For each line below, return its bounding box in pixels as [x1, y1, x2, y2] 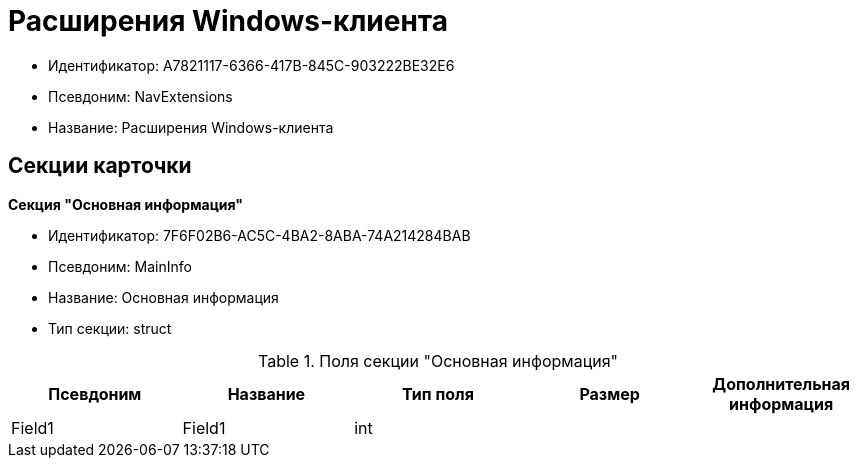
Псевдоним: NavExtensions [48, 87, 233, 105]
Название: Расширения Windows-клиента [48, 118, 334, 136]
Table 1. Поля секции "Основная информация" [258, 350, 618, 371]
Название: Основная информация [48, 288, 279, 306]
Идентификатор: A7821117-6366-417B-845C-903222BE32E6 [48, 56, 455, 74]
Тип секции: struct [48, 319, 172, 337]
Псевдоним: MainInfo [48, 257, 192, 275]
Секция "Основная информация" [8, 195, 244, 213]
